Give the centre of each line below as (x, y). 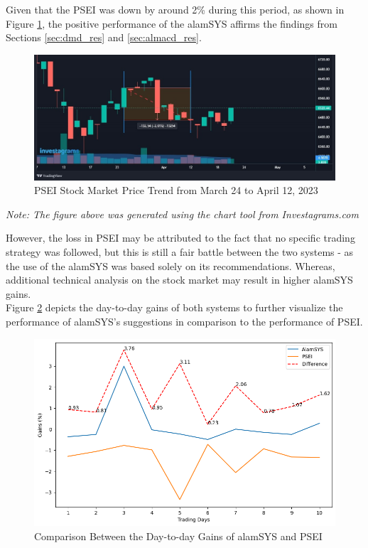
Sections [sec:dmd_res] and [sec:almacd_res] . (104, 37)
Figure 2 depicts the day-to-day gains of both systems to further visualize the (174, 307)
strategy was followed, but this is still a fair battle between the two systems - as (180, 251)
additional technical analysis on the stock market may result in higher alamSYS (179, 280)
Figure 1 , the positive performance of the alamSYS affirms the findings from (172, 23)
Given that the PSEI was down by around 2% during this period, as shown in (175, 9)
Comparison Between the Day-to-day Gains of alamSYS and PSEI (178, 536)
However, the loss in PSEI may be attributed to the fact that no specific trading (180, 238)
